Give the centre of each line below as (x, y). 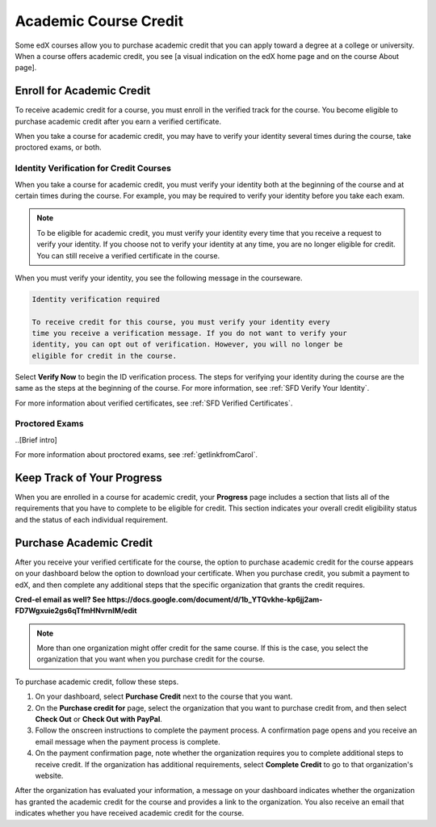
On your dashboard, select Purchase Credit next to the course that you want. (164, 697)
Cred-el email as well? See (60, 599)
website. (49, 775)
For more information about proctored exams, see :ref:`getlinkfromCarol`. (136, 455)
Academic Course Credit (99, 21)
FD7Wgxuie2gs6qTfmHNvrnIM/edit (76, 611)
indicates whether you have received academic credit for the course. (130, 813)
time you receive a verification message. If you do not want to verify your (189, 334)
